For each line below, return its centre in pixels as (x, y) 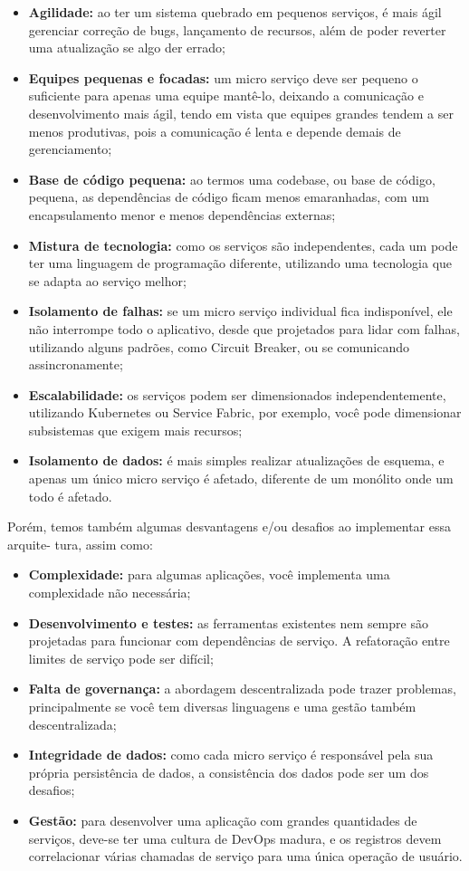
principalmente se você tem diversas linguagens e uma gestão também (222, 706)
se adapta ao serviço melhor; (107, 280)
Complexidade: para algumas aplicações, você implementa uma (209, 574)
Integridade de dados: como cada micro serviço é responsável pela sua (231, 755)
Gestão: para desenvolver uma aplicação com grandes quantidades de (223, 820)
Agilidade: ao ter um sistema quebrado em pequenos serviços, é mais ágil (235, 12)
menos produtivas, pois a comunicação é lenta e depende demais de (215, 131)
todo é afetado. (70, 496)
